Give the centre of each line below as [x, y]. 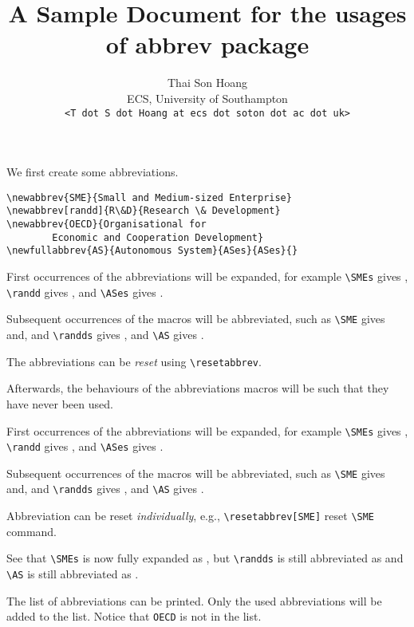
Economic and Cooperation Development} [158, 237]
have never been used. [60, 403]
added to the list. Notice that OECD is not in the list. [134, 616]
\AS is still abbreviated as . [73, 574]
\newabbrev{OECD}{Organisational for [106, 225]
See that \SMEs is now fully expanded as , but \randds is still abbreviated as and [205, 558]
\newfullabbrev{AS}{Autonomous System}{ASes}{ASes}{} [152, 251]
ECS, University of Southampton [207, 98]
